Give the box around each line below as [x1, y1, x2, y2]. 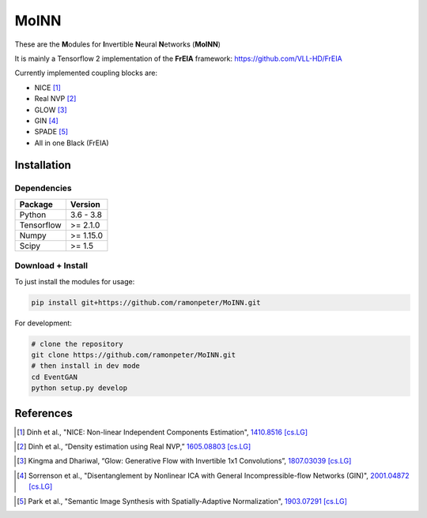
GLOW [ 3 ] [34, 105, 67, 114]
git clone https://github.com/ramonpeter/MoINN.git [31, 350, 236, 359]
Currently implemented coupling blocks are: [14, 68, 158, 78]
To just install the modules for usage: [14, 276, 135, 286]
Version [70, 198, 100, 209]
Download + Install [14, 261, 89, 272]
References [14, 407, 73, 420]
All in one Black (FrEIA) [34, 138, 110, 148]
